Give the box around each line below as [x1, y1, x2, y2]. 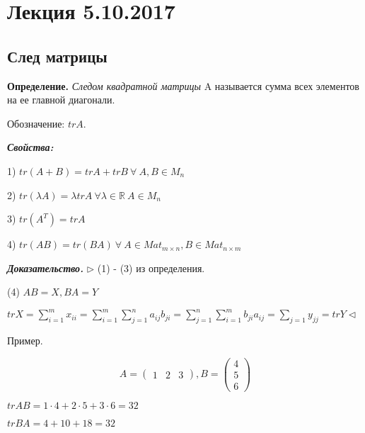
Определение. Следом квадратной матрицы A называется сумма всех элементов [7, 78, 359, 93]
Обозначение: [7, 116, 65, 130]
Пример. [7, 333, 43, 348]
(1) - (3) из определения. [97, 260, 205, 275]
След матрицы [7, 45, 108, 67]
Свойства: [7, 140, 54, 154]
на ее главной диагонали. [7, 92, 115, 107]
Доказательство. [7, 260, 84, 275]
